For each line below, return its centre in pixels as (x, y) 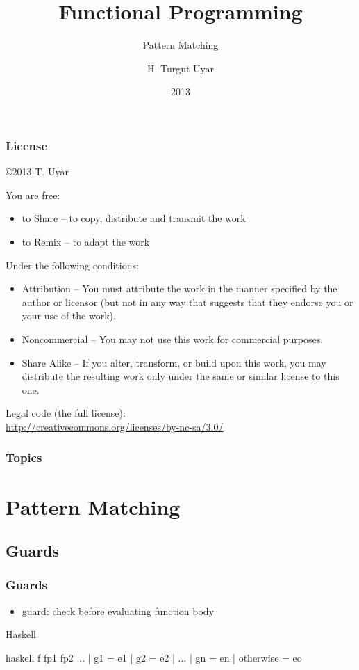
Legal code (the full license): (66, 413)
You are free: (33, 194)
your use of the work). (69, 316)
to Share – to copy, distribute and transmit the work (134, 218)
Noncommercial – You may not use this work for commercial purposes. (173, 338)
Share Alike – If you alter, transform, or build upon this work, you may (174, 362)
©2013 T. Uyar (37, 172)
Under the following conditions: (72, 265)
